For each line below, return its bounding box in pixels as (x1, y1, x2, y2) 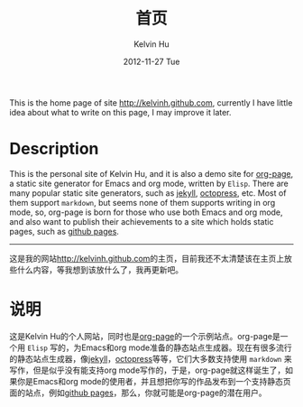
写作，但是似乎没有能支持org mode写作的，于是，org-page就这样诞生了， (9, 365, 286, 375)
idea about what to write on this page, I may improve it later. (9, 106, 232, 117)
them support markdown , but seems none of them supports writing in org (9, 197, 276, 208)
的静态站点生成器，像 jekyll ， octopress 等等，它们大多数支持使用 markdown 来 (9, 353, 292, 364)
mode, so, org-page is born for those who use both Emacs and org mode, (9, 207, 283, 217)
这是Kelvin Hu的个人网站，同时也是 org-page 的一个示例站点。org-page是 (9, 330, 281, 341)
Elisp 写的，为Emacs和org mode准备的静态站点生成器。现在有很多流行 (26, 342, 292, 353)
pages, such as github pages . (9, 226, 120, 236)
